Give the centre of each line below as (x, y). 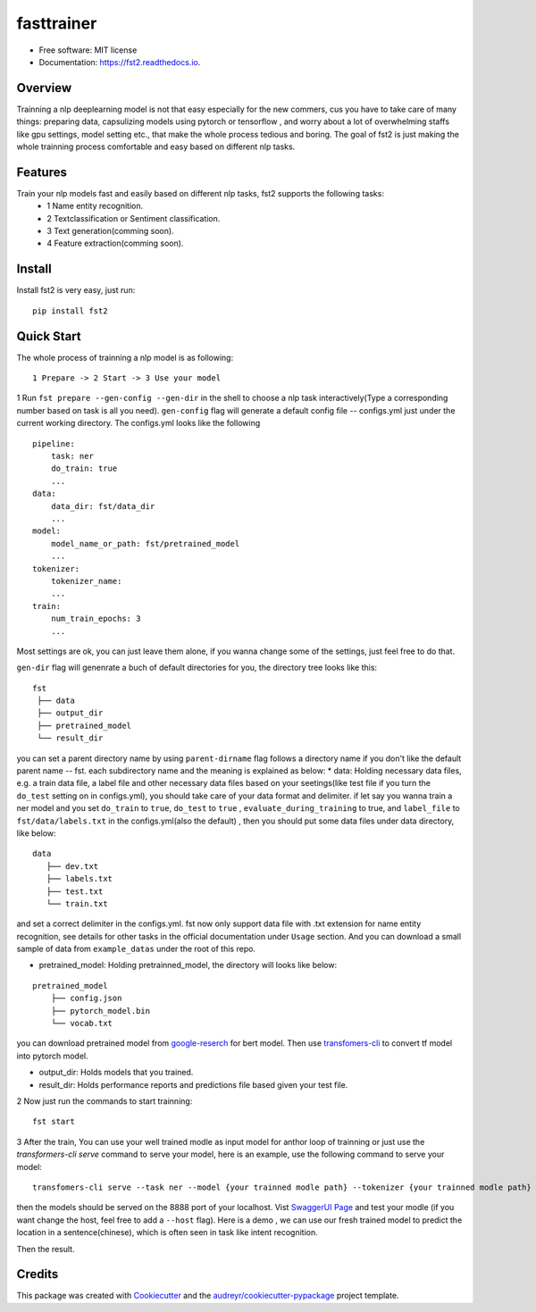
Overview (44, 88)
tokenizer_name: (86, 581)
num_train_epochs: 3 (96, 619)
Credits (38, 1274)
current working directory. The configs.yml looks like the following (138, 423)
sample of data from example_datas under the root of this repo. (136, 949)
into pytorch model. (52, 1056)
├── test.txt (75, 891)
